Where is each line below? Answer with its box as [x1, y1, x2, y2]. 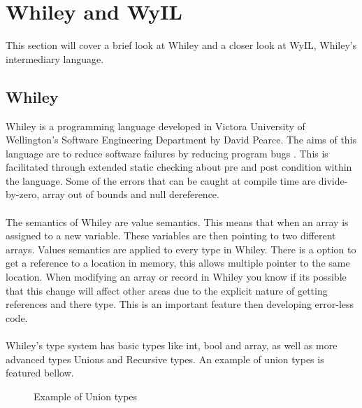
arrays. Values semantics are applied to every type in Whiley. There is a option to [6, 241, 356, 256]
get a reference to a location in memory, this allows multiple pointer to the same [6, 255, 350, 270]
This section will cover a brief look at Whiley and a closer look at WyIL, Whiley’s [6, 38, 357, 52]
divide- [318, 173, 348, 188]
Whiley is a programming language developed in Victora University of [6, 118, 305, 133]
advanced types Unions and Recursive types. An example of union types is [6, 351, 324, 366]
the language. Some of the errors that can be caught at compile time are [6, 173, 316, 188]
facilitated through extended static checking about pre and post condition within [6, 160, 352, 174]
